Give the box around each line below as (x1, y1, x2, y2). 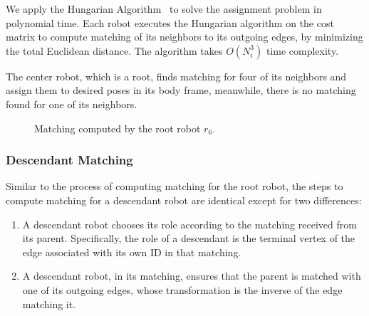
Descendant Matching (6, 151, 133, 169)
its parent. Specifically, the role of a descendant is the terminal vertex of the (22, 231, 355, 246)
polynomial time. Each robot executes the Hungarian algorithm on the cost (6, 15, 334, 30)
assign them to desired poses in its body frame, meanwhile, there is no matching (6, 83, 356, 98)
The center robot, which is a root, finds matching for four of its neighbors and (6, 68, 347, 83)
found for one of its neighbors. (6, 96, 137, 111)
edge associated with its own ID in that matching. (22, 244, 241, 259)
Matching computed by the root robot (34, 120, 201, 135)
